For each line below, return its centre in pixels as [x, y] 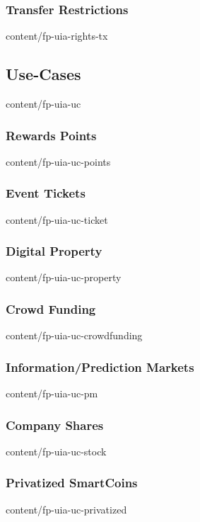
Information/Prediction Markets [100, 367]
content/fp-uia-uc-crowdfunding [74, 335]
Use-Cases [43, 74]
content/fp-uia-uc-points [58, 161]
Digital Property [54, 251]
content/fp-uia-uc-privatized [66, 509]
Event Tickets [46, 193]
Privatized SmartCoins [72, 483]
